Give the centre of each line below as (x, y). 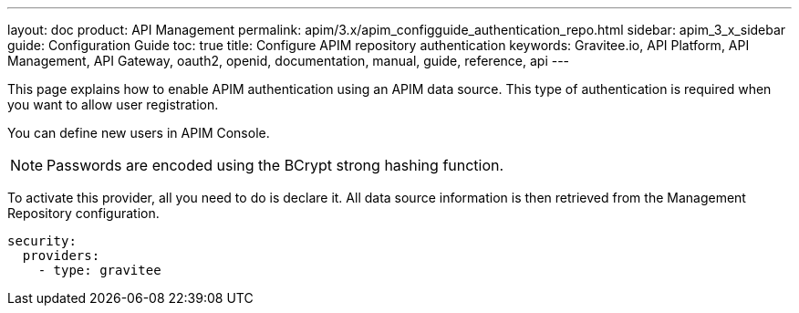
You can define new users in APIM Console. (139, 133)
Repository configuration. (83, 213)
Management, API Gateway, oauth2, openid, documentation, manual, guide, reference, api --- (289, 61)
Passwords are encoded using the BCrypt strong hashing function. (275, 165)
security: (42, 241)
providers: (61, 256)
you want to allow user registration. (113, 104)
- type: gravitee (99, 270)
